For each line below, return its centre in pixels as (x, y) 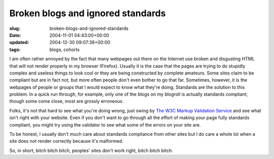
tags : (15, 49)
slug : (15, 28)
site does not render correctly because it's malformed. (66, 141)
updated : (19, 43)
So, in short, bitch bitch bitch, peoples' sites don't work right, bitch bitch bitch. (91, 150)
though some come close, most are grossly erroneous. (66, 101)
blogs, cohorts (64, 49)
